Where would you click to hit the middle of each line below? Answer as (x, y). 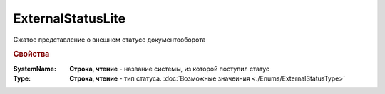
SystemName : (35, 69)
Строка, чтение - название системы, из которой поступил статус (170, 69)
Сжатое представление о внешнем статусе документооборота (109, 40)
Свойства (31, 54)
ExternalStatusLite (70, 18)
